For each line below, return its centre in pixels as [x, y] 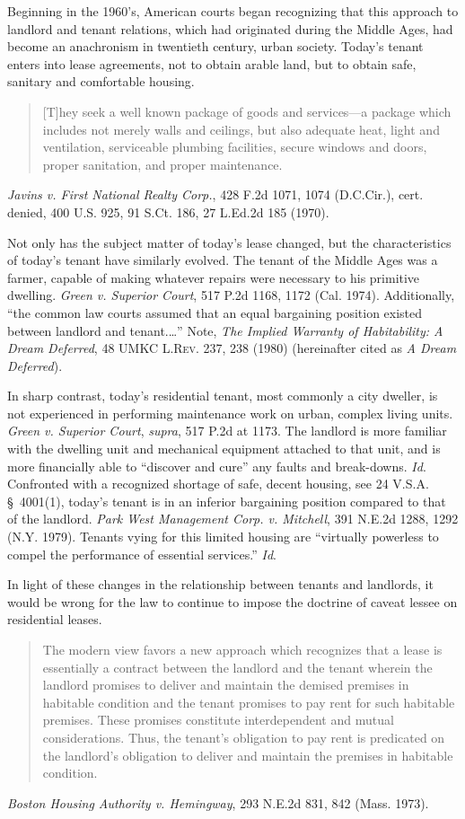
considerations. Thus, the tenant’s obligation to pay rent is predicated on [244, 737]
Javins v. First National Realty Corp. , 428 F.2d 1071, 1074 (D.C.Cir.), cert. [215, 194]
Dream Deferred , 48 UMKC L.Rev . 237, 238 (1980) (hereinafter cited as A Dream [232, 348]
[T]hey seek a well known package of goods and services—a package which [247, 111]
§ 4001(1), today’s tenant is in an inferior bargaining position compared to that [227, 501]
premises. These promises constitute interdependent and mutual [218, 720]
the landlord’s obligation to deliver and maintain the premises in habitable [248, 755]
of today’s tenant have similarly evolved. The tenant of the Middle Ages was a [223, 260]
